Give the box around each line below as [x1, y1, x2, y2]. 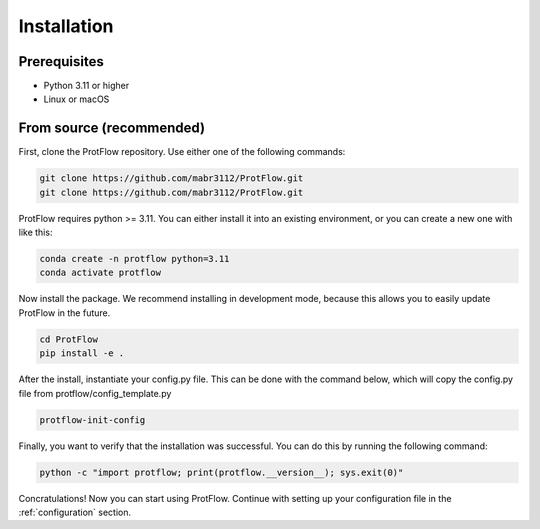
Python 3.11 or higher [43, 80, 130, 92]
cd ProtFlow [39, 333, 99, 345]
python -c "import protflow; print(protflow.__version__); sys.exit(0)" [39, 466, 404, 478]
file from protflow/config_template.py [18, 387, 172, 399]
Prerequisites [18, 53, 104, 70]
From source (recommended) [18, 120, 205, 137]
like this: [18, 226, 53, 239]
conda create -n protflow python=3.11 [39, 253, 230, 265]
